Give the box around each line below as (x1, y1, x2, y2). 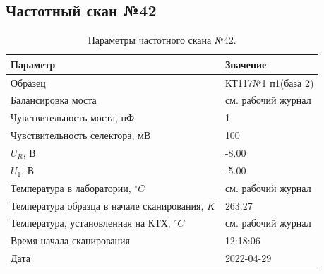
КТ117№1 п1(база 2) (224, 75, 314, 90)
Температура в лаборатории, (11, 180, 131, 195)
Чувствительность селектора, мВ (11, 128, 151, 143)
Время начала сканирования (11, 233, 130, 248)
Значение (224, 56, 267, 71)
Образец (11, 75, 46, 90)
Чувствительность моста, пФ (11, 110, 135, 125)
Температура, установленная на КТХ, (11, 215, 171, 230)
